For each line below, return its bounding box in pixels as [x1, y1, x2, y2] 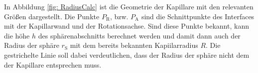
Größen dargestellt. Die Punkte [4, 11, 100, 21]
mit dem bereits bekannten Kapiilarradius [70, 40, 198, 50]
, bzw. [110, 11, 129, 21]
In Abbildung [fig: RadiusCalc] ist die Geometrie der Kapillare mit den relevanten [4, 1, 254, 11]
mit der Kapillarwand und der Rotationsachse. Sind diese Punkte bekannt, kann [4, 21, 249, 31]
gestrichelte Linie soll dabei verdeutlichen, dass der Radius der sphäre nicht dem [4, 49, 250, 60]
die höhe [4, 30, 30, 40]
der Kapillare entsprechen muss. [4, 59, 102, 70]
